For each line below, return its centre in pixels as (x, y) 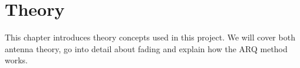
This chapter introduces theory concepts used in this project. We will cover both (150, 37)
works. (17, 60)
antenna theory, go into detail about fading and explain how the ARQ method (146, 48)
